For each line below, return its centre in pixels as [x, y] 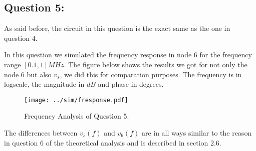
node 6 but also [28, 74]
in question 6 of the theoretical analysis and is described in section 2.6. [113, 142]
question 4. [21, 38]
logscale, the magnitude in [44, 84]
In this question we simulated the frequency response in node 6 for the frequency [128, 55]
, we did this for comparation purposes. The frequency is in [151, 74]
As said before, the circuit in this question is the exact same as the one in [117, 28]
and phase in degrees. [131, 84]
